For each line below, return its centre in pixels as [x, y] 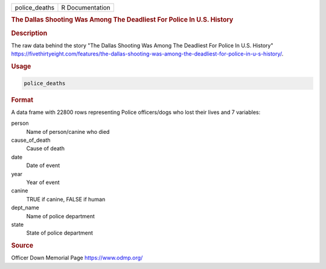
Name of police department [60, 216]
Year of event [43, 182]
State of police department [60, 233]
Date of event [43, 165]
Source [22, 245]
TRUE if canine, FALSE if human [66, 199]
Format [22, 100]
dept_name [25, 207]
